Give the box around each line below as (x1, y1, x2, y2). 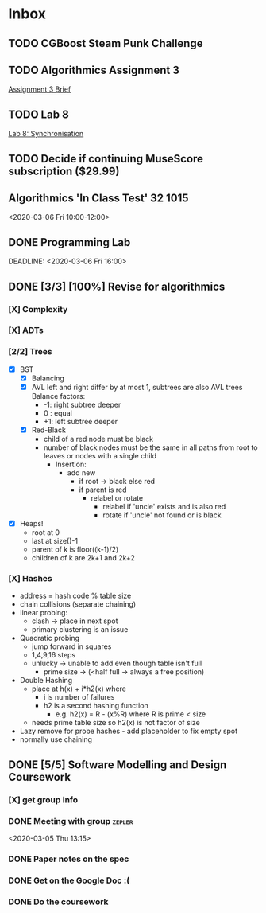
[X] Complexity (8, 303, 68, 314)
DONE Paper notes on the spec (8, 853, 129, 864)
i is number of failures (43, 693, 115, 702)
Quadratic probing (19, 634, 80, 643)
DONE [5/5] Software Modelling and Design (8, 758, 227, 771)
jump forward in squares (31, 642, 112, 651)
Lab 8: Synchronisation (8, 129, 84, 139)
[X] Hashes (8, 572, 53, 583)
